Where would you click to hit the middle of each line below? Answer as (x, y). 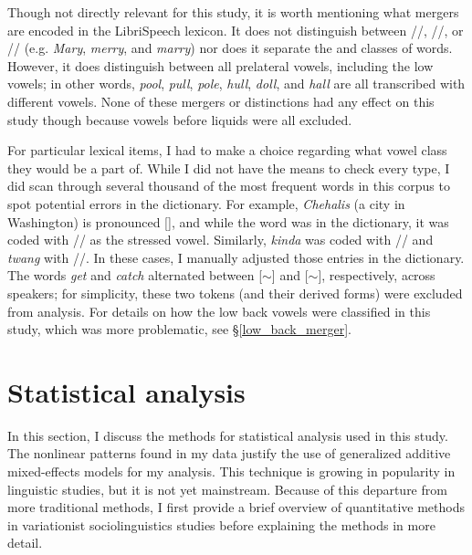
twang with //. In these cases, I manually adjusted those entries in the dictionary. (236, 257)
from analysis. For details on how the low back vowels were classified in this (219, 311)
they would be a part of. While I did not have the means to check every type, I (229, 168)
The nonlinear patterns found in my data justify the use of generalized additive (229, 453)
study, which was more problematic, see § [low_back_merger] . (179, 329)
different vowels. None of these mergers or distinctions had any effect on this (221, 101)
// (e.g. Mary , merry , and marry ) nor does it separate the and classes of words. (230, 48)
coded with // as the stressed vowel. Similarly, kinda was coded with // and (220, 240)
